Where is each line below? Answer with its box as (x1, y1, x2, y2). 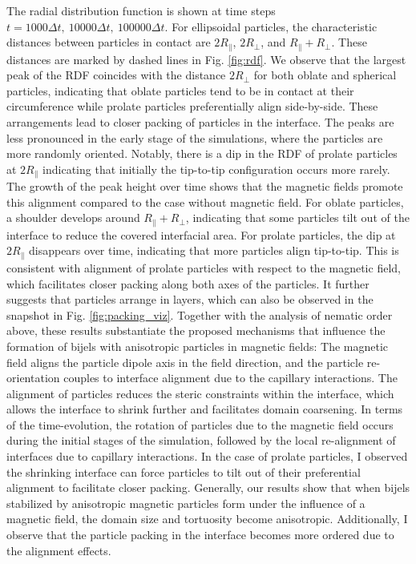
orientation (6, 369, 60, 386)
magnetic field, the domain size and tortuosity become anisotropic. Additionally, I (6, 510, 408, 527)
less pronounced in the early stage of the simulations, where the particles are (6, 129, 383, 146)
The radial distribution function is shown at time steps (6, 2, 276, 18)
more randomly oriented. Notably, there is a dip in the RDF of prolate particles (6, 145, 398, 162)
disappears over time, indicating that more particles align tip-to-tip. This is (28, 242, 399, 259)
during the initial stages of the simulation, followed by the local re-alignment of (6, 432, 396, 449)
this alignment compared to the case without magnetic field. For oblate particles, (6, 193, 404, 210)
